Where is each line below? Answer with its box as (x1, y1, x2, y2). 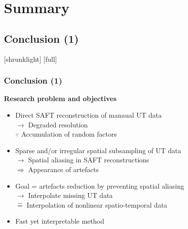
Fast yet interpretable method (15, 216, 104, 226)
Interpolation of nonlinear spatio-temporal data (27, 199, 168, 210)
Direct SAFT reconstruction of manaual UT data (15, 109, 162, 120)
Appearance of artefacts (28, 164, 99, 174)
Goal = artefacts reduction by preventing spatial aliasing (15, 180, 184, 191)
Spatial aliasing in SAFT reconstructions (28, 155, 149, 165)
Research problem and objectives (4, 93, 117, 104)
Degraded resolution (28, 119, 88, 129)
